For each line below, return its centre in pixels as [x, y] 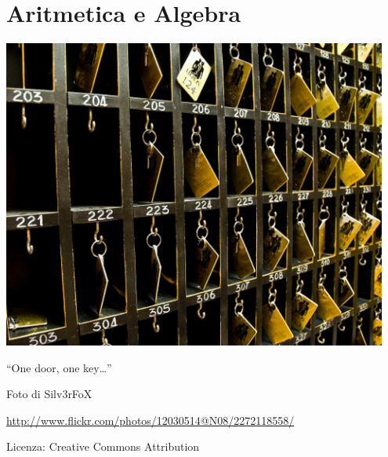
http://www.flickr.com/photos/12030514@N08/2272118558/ [150, 420]
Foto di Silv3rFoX [49, 394]
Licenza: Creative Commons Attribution [103, 446]
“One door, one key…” [59, 367]
